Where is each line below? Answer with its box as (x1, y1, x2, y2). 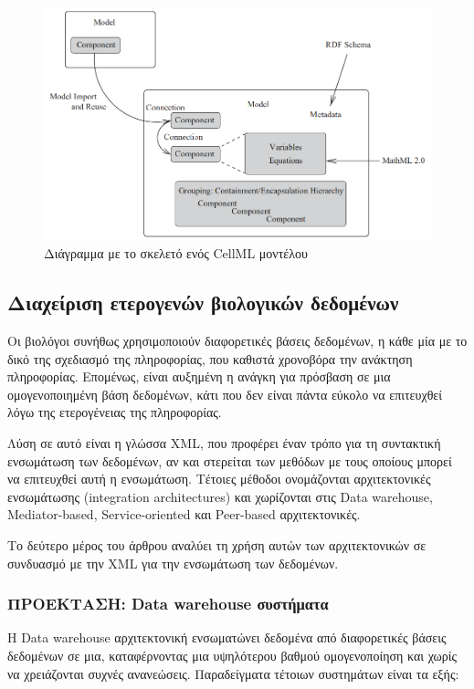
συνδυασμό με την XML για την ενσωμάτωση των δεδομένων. (7, 553, 339, 572)
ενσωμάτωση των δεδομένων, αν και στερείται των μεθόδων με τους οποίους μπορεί (7, 451, 452, 470)
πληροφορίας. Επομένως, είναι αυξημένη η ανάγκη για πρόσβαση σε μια (7, 367, 391, 386)
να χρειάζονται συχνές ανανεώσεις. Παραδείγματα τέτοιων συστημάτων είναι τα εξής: (7, 663, 459, 683)
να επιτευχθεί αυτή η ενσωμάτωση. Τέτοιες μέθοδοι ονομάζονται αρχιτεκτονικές (7, 469, 431, 488)
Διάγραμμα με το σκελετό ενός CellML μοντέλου (44, 244, 308, 263)
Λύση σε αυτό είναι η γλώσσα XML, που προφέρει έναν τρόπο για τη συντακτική (7, 433, 441, 452)
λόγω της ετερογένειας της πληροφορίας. (7, 402, 222, 422)
